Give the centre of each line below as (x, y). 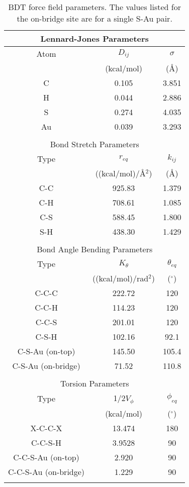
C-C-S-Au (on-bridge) (46, 471)
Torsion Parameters (94, 383)
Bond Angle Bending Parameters (95, 249)
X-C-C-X (46, 428)
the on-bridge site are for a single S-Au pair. (94, 18)
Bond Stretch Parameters (94, 144)
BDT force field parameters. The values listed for (94, 7)
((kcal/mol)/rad (121, 278)
